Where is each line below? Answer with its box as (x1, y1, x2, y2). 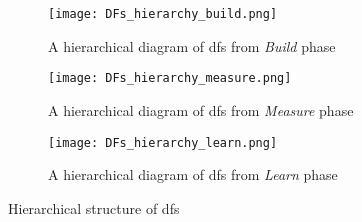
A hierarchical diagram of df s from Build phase (48, 35, 336, 56)
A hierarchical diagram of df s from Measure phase (48, 99, 354, 120)
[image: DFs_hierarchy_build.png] (48, 7, 278, 21)
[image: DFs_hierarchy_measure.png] (48, 71, 292, 86)
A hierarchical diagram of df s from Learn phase (48, 164, 338, 185)
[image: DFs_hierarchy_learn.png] (48, 135, 278, 150)
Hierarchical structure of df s (8, 197, 180, 218)
